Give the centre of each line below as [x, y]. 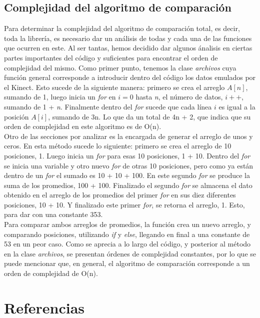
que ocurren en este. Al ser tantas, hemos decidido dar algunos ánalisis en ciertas [128, 48]
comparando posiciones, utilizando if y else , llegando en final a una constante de [127, 234]
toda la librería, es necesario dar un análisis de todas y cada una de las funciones [128, 38]
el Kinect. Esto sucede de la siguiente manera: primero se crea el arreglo [114, 87]
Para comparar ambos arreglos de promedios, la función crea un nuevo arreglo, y [127, 224]
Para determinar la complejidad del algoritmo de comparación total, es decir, [122, 28]
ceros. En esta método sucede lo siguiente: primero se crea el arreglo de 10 [118, 146]
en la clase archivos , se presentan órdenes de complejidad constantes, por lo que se [130, 253]
